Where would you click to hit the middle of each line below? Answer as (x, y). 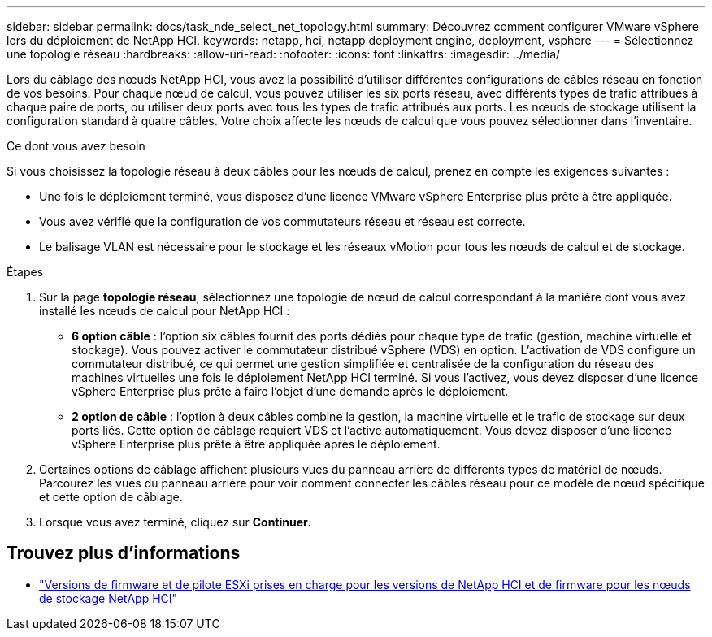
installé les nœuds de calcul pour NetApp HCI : (165, 311)
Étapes (25, 272)
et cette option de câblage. (111, 497)
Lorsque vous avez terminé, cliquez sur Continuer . (175, 522)
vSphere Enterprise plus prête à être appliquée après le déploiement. (256, 444)
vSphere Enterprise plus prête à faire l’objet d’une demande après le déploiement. (290, 391)
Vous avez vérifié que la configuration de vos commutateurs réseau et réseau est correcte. (282, 221)
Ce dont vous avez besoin (76, 146)
